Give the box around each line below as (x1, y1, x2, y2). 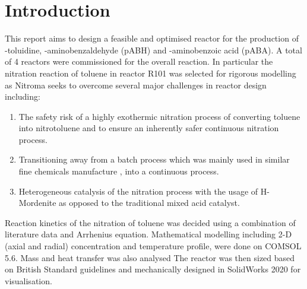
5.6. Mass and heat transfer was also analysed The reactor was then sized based (5, 251, 295, 263)
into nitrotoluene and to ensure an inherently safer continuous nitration (18, 122, 279, 134)
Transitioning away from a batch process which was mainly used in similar (18, 153, 290, 166)
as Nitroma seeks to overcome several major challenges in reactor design (5, 78, 267, 91)
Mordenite (18, 196, 56, 209)
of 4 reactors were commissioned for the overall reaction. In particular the (5, 55, 273, 68)
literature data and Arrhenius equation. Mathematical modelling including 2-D (5, 228, 292, 240)
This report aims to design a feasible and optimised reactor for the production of (5, 32, 299, 45)
